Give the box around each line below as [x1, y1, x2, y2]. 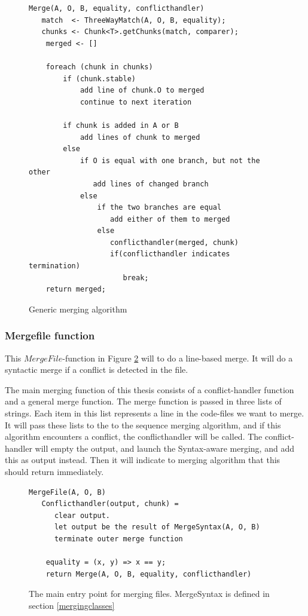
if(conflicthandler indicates [110, 250, 230, 259]
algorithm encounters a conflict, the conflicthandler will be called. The [5, 430, 263, 443]
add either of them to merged [110, 214, 230, 223]
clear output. [54, 511, 111, 520]
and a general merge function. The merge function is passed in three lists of [5, 395, 282, 407]
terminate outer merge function [54, 534, 183, 543]
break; [123, 273, 149, 282]
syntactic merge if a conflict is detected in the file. [5, 363, 188, 376]
